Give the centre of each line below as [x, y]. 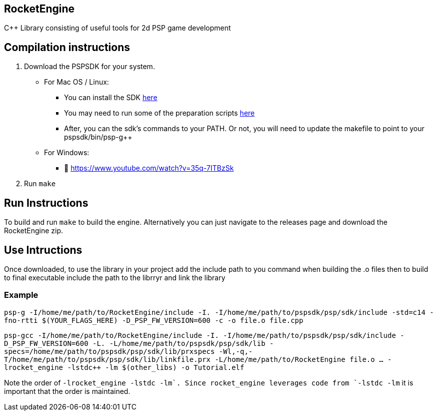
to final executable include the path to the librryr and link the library [115, 277]
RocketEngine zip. [34, 231]
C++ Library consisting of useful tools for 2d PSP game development [117, 28]
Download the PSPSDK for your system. [89, 67]
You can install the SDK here [111, 98]
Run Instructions [46, 203]
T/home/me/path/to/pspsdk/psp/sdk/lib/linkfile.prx [107, 359]
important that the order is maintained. [67, 391]
